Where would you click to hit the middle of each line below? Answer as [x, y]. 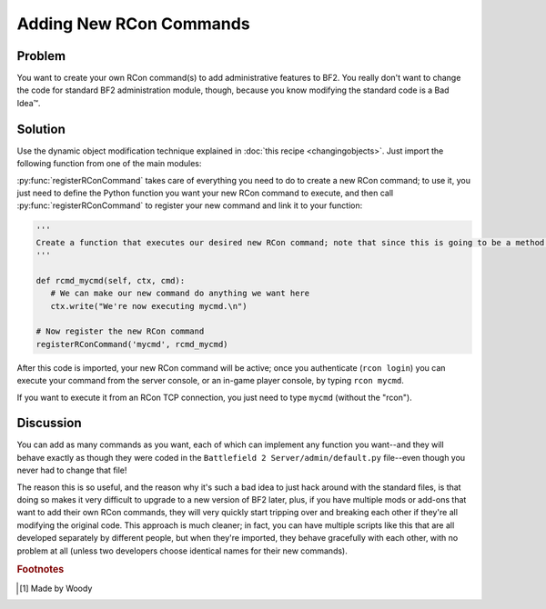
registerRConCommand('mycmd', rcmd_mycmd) [132, 344]
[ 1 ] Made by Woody [56, 588]
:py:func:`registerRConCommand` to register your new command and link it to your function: [190, 205]
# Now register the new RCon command [120, 331]
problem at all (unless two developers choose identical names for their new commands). [182, 551]
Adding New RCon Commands [133, 24]
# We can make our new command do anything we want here [180, 294]
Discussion [49, 423]
